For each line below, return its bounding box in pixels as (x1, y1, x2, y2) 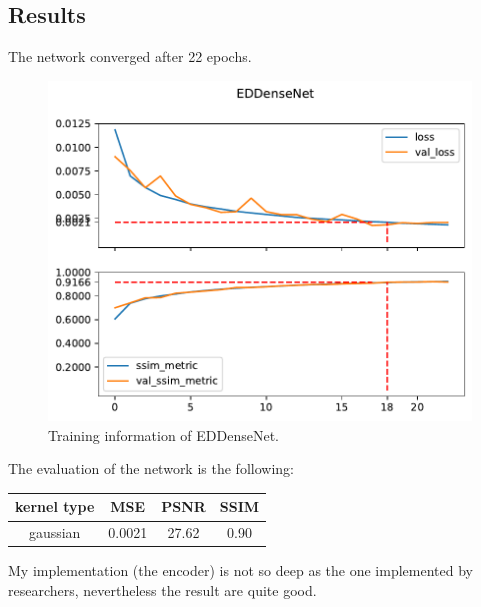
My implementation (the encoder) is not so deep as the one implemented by (8, 560, 473, 581)
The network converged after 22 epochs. (8, 46, 252, 67)
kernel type (15, 496, 95, 517)
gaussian (28, 522, 81, 543)
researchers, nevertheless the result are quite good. (8, 579, 317, 600)
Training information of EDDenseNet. (48, 424, 279, 445)
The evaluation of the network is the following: (8, 458, 294, 479)
